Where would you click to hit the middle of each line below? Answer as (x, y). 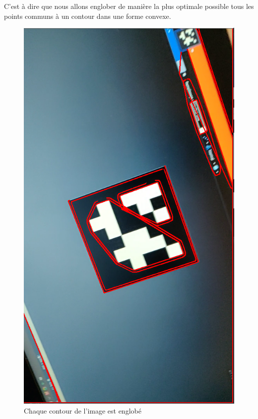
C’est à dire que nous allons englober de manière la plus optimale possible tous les (129, 6)
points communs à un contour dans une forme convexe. (88, 16)
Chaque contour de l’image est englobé (83, 410)
